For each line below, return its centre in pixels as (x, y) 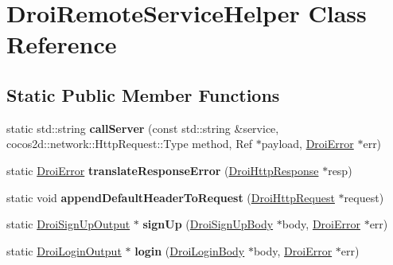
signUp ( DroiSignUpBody (208, 224)
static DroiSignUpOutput (68, 224)
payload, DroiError (307, 144)
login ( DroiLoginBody (190, 250)
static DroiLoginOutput (64, 250)
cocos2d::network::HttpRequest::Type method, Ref (129, 144)
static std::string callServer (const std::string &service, (143, 128)
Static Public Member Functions (143, 94)
